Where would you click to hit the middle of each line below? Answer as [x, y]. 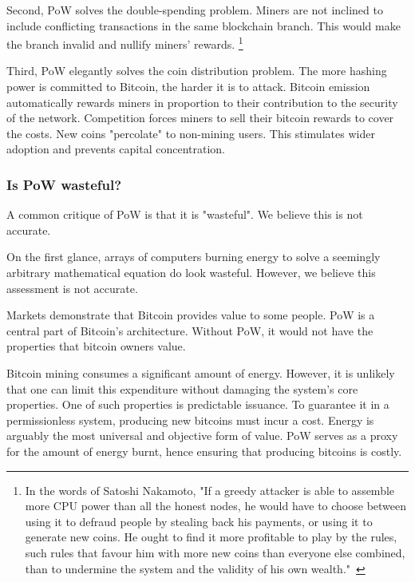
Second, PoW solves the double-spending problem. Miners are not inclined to [195, 10]
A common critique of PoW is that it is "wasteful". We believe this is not [185, 214]
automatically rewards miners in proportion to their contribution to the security [202, 102]
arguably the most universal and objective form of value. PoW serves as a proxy [202, 436]
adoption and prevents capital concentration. [116, 149]
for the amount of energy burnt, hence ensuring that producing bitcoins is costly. [204, 451]
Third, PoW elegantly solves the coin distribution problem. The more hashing [197, 71]
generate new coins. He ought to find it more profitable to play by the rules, [211, 537]
